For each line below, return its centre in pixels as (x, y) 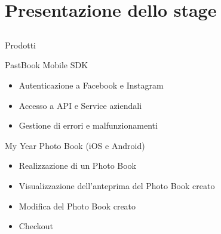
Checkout (36, 226)
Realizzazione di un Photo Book (77, 165)
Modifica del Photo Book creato (77, 206)
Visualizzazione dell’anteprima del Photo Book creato (117, 185)
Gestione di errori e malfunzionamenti (88, 125)
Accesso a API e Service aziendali (80, 105)
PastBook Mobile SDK (47, 65)
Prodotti (20, 45)
